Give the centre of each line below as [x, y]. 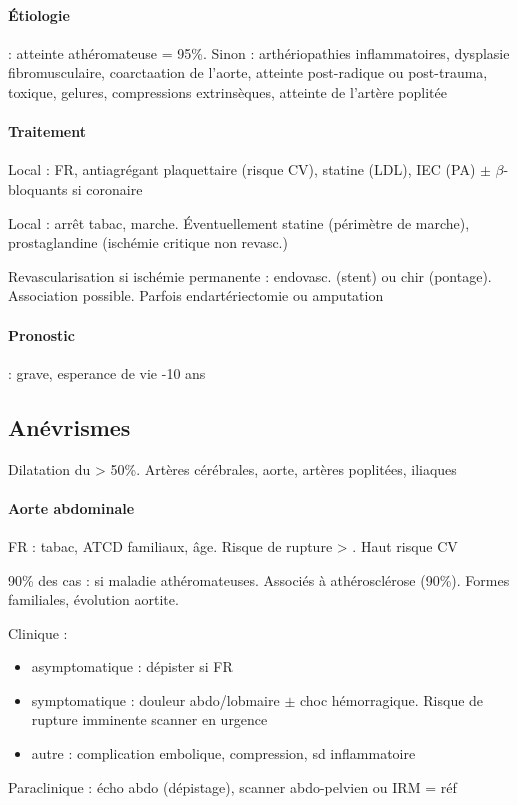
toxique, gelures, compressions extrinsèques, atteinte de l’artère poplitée [227, 91]
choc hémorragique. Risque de [391, 699]
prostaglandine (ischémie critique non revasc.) [148, 242]
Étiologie [39, 14]
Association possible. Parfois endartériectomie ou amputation [196, 295]
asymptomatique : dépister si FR [132, 666]
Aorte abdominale [71, 507]
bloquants [38, 188]
